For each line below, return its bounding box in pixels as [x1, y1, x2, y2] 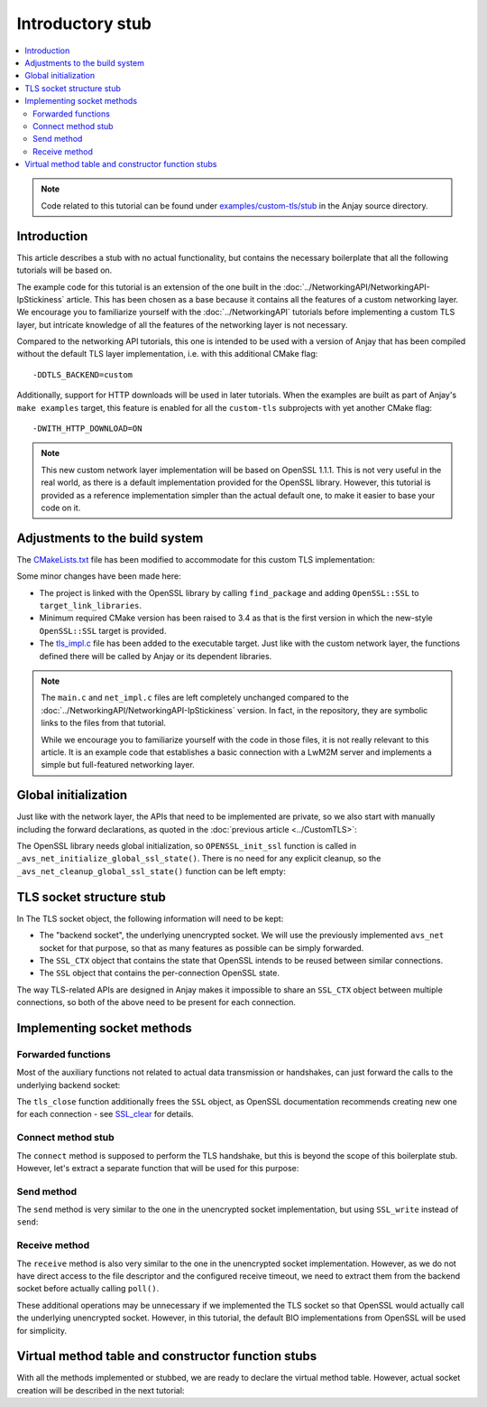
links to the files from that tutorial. [41, 718, 167, 729]
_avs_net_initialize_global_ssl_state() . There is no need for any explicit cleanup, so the [16, 853, 381, 864]
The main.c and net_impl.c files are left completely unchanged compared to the [41, 692, 349, 703]
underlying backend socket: [16, 1079, 121, 1090]
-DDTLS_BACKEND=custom [32, 369, 133, 379]
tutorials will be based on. [16, 265, 113, 275]
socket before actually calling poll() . [16, 1283, 160, 1294]
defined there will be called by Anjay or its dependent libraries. [39, 650, 272, 661]
